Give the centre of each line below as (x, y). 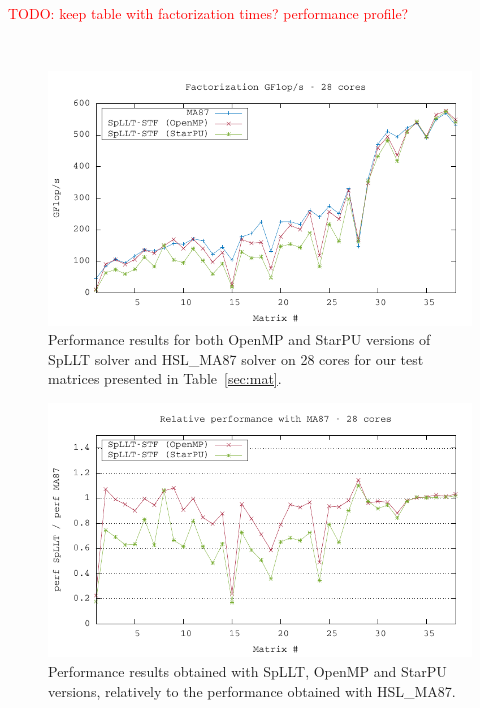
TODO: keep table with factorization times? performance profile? (208, 13)
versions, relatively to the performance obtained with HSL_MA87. (252, 690)
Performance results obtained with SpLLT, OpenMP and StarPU (247, 671)
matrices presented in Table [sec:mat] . (165, 378)
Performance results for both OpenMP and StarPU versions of (239, 339)
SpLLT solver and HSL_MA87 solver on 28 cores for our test (236, 358)
